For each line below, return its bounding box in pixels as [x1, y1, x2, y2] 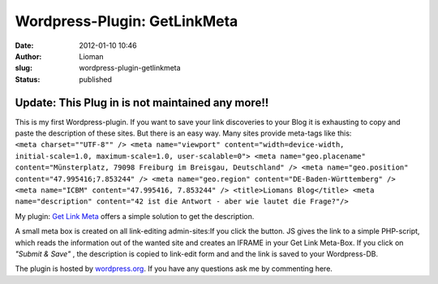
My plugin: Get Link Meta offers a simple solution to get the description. [15, 211, 255, 221]
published [79, 74, 113, 84]
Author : [15, 51, 42, 61]
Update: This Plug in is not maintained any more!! [15, 96, 269, 110]
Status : [15, 74, 41, 84]
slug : [15, 63, 32, 73]
